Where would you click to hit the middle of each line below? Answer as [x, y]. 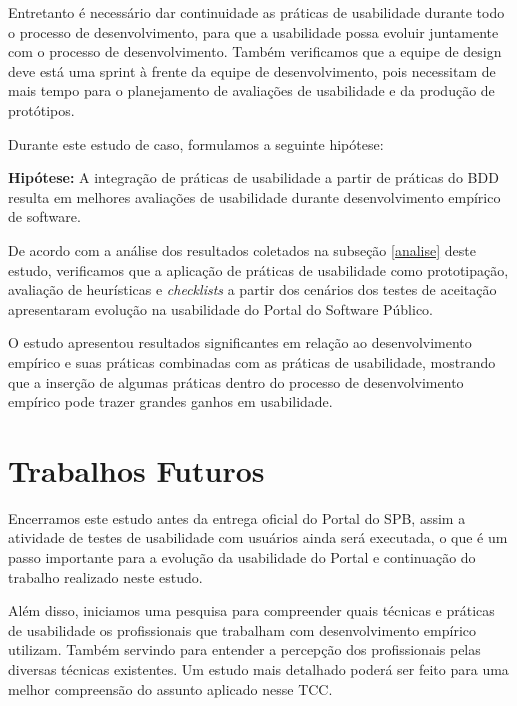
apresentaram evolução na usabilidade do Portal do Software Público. [221, 308]
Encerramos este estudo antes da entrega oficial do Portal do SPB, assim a [237, 517]
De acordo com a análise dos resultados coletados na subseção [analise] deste [242, 249]
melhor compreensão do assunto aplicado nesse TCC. [170, 688]
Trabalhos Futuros [136, 469]
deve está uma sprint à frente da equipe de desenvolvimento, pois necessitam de [252, 70]
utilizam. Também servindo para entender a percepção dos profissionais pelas [244, 649]
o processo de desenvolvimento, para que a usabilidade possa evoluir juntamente [253, 31]
